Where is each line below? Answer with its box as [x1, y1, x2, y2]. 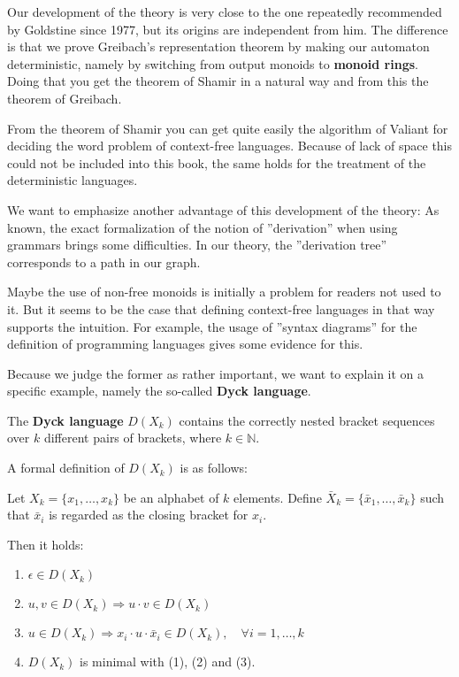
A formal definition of [7, 458, 125, 477]
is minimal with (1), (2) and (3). [80, 652, 256, 671]
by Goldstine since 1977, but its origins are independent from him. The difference [7, 19, 448, 38]
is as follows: [180, 458, 248, 477]
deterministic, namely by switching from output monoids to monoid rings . [7, 54, 418, 73]
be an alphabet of [123, 488, 219, 506]
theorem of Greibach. [7, 88, 122, 107]
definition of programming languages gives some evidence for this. [7, 335, 363, 353]
